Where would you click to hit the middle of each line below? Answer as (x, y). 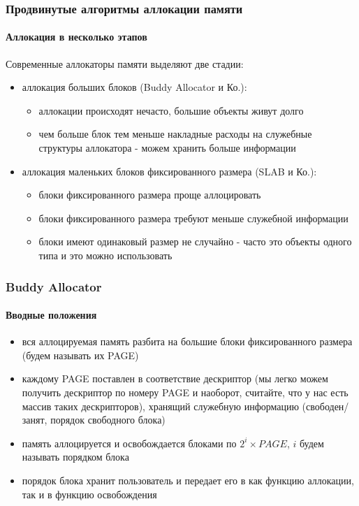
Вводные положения (51, 315)
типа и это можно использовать (105, 255)
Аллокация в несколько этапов (76, 37)
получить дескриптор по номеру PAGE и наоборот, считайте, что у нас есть (185, 392)
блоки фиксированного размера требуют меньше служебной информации (193, 218)
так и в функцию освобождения (89, 494)
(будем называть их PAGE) (80, 355)
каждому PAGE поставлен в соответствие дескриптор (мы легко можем (175, 378)
